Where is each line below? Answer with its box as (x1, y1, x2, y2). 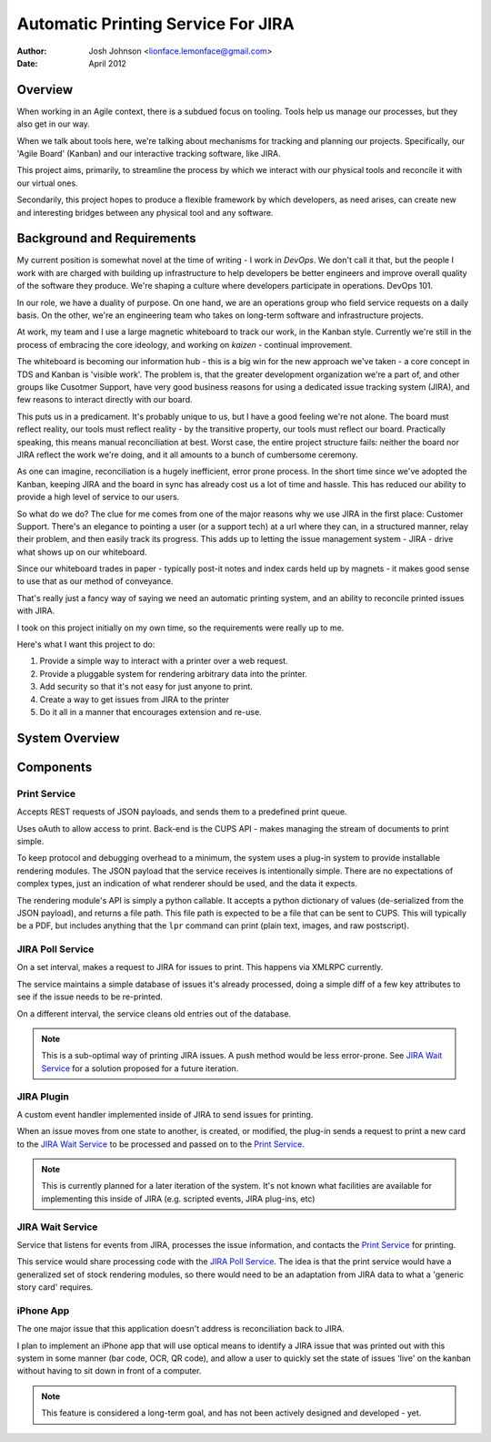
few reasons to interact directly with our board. (16, 394, 193, 405)
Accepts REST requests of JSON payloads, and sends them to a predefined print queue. (16, 806, 347, 817)
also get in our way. (16, 118, 91, 129)
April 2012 (88, 57, 126, 68)
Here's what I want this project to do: (16, 639, 155, 650)
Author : (16, 46, 47, 56)
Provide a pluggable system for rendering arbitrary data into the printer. (39, 668, 308, 679)
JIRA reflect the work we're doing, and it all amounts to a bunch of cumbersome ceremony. (16, 449, 358, 460)
